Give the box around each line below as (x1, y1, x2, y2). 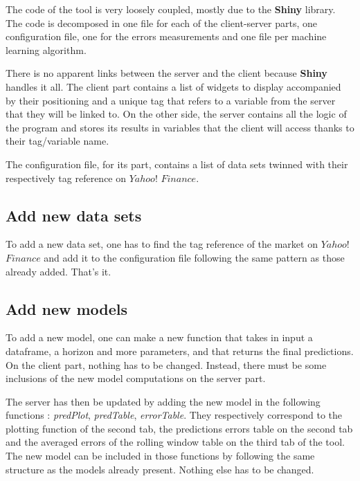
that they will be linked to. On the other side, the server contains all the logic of (6, 107, 347, 121)
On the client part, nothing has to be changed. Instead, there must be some (6, 357, 327, 372)
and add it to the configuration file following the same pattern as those (44, 250, 345, 264)
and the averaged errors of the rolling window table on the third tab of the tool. (6, 435, 345, 449)
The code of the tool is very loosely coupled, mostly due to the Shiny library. (6, 2, 336, 16)
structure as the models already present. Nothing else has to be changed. (6, 462, 314, 476)
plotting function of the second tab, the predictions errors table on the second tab (6, 421, 353, 435)
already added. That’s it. (6, 264, 111, 278)
